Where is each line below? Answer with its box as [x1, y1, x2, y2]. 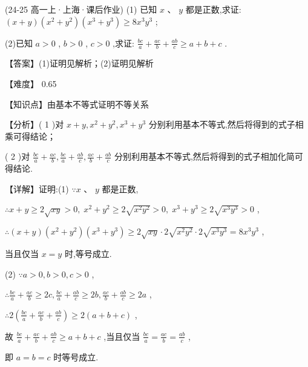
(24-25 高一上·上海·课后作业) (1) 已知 [5, 3, 157, 15]
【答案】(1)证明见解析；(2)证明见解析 [5, 57, 154, 70]
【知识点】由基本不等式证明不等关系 [5, 97, 149, 110]
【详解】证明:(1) [5, 182, 69, 195]
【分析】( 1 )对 [5, 118, 64, 131]
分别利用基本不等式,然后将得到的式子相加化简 [114, 150, 295, 163]
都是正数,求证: [185, 3, 241, 15]
